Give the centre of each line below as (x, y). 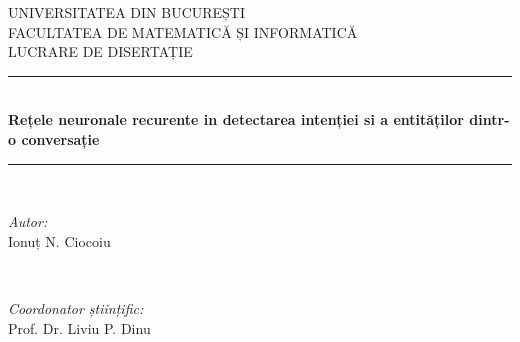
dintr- (489, 119)
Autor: (28, 221)
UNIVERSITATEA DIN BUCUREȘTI (127, 12)
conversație (60, 138)
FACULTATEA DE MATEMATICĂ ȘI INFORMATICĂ (183, 31)
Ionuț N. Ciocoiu (59, 240)
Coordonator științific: (76, 307)
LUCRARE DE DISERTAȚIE (100, 51)
